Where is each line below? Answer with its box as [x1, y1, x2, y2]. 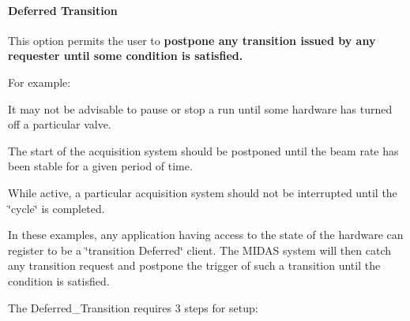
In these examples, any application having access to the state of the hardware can [8, 226, 404, 243]
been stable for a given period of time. [8, 158, 193, 174]
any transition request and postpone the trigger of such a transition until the [8, 257, 381, 274]
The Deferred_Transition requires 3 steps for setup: [8, 299, 258, 315]
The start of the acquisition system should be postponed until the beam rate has [8, 142, 399, 159]
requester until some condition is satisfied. [8, 47, 243, 64]
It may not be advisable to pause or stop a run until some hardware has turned [8, 100, 393, 117]
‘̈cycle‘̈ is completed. [8, 200, 105, 216]
